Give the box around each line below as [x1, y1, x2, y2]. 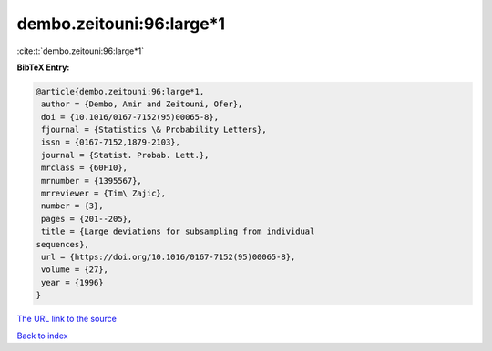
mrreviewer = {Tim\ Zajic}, [41, 188, 167, 199]
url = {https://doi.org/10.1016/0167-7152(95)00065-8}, [41, 252, 296, 262]
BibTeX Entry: [16, 62, 70, 73]
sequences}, [36, 239, 90, 249]
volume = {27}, [41, 265, 109, 275]
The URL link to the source [16, 314, 118, 325]
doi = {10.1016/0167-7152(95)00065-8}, [41, 112, 219, 122]
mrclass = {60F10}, [41, 163, 128, 173]
